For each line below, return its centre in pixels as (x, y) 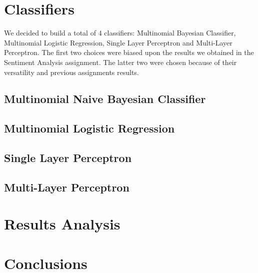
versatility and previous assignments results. (71, 72)
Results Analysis (62, 224)
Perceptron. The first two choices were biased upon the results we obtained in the (129, 52)
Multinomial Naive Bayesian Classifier (105, 99)
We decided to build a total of (50, 33)
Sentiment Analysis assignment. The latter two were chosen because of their (120, 62)
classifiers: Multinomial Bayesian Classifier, (170, 33)
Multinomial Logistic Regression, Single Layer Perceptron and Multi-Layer (118, 42)
